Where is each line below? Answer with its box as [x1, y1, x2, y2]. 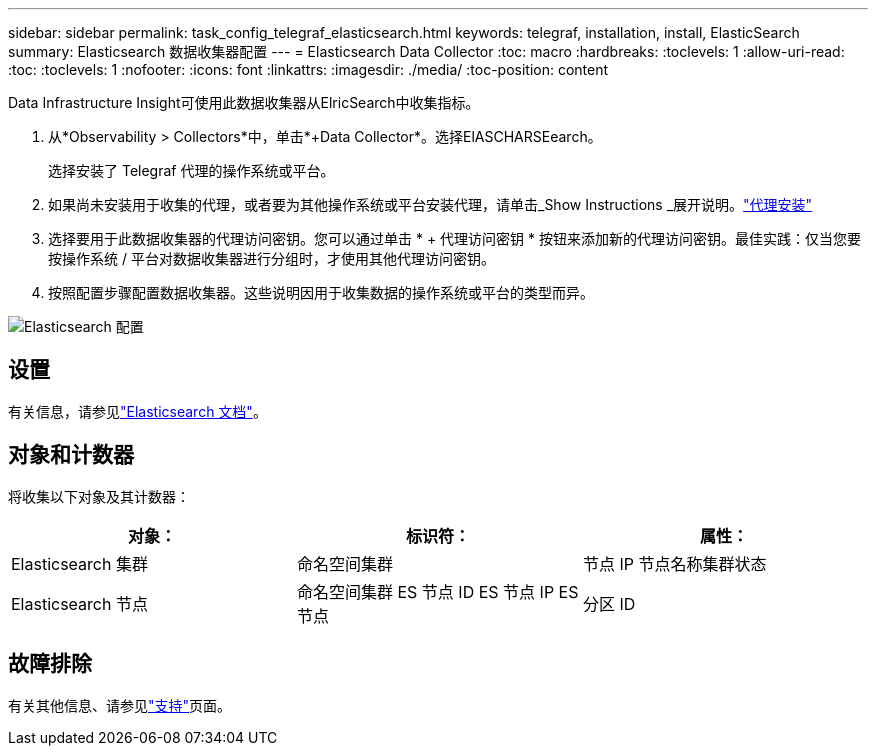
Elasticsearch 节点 [11, 593, 148, 614]
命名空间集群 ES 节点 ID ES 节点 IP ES [296, 581, 579, 602]
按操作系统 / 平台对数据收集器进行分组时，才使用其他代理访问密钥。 [48, 250, 495, 267]
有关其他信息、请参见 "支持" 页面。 [8, 696, 232, 714]
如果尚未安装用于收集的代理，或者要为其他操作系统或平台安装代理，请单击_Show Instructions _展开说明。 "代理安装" [48, 196, 813, 213]
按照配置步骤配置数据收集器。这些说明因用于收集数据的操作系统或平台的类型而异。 [48, 284, 594, 301]
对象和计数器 [8, 442, 134, 468]
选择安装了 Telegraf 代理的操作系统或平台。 [48, 162, 335, 179]
